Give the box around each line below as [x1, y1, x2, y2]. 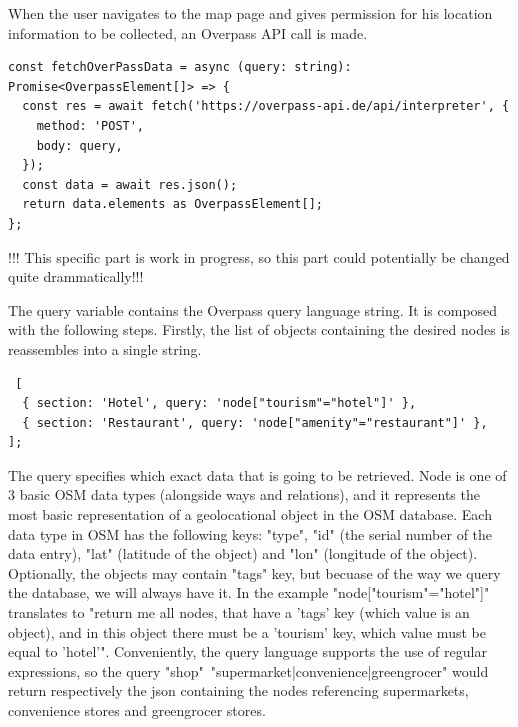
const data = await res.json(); [22, 177, 238, 192]
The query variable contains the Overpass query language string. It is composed [8, 299, 498, 320]
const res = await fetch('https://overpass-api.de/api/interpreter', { [22, 99, 510, 114]
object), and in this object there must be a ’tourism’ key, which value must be [8, 621, 486, 642]
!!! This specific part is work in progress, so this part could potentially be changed [8, 246, 510, 267]
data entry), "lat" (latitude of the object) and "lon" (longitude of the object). [8, 543, 478, 564]
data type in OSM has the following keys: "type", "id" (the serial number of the [8, 523, 493, 544]
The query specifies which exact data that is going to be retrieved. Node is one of [8, 464, 507, 485]
